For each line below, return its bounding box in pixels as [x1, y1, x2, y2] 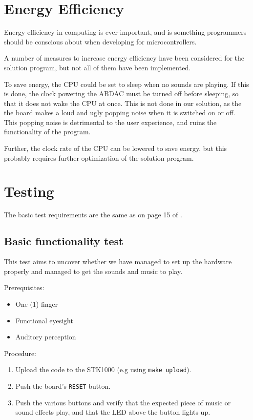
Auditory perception [15, 332, 76, 342]
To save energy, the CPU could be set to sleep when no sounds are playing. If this [4, 79, 249, 89]
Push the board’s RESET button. [15, 380, 111, 391]
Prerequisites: [4, 282, 44, 293]
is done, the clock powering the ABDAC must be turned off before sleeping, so [4, 88, 239, 99]
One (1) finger [15, 298, 58, 309]
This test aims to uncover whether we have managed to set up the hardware [4, 256, 232, 267]
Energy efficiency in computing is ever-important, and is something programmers [4, 27, 247, 37]
